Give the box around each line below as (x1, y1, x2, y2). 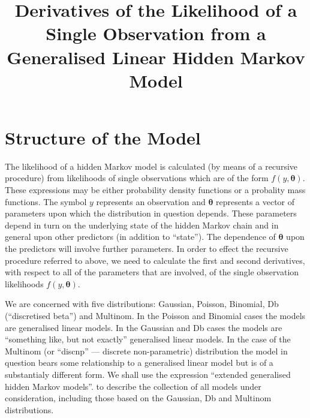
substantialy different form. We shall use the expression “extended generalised (5, 368, 291, 380)
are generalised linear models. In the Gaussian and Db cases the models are (5, 321, 282, 333)
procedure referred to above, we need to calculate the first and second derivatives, (5, 254, 305, 266)
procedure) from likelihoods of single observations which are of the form (5, 172, 269, 184)
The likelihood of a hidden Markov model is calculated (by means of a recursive (5, 160, 298, 172)
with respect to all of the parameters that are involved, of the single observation (5, 266, 299, 278)
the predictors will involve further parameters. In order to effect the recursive (5, 242, 288, 255)
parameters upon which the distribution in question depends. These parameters (5, 207, 297, 219)
